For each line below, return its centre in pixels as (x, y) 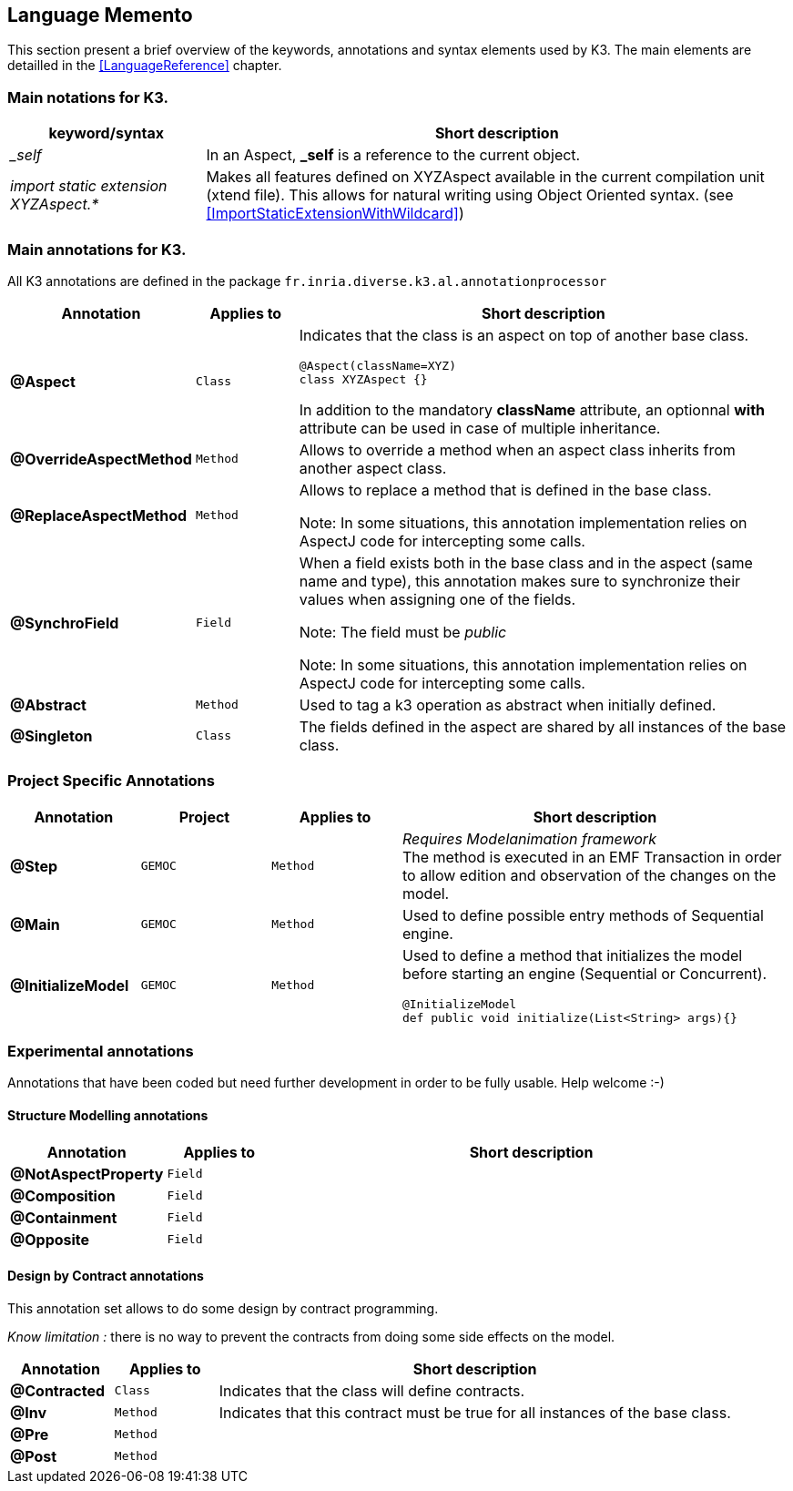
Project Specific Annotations (111, 781)
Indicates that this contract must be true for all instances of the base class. (475, 1412)
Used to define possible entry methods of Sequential (583, 915)
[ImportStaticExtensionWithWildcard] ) (335, 214)
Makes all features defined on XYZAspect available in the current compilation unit (485, 177)
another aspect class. (373, 468)
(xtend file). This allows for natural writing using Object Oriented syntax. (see (470, 195)
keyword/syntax (106, 133)
